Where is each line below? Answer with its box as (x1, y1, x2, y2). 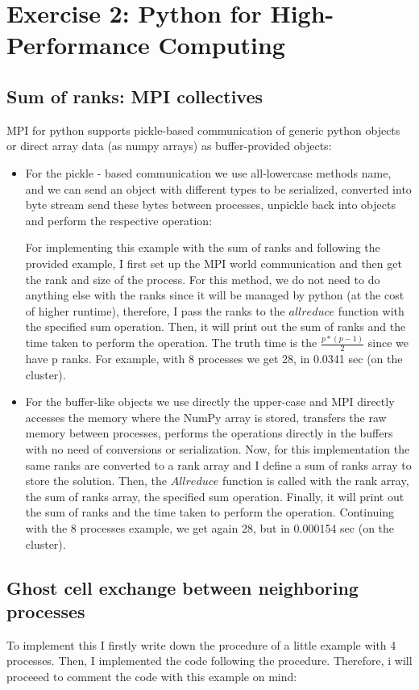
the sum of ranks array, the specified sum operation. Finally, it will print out (25, 487, 404, 504)
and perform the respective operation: (25, 211, 213, 228)
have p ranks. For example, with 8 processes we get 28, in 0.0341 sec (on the (25, 350, 403, 367)
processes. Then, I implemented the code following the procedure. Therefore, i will (6, 652, 413, 669)
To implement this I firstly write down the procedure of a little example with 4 (6, 636, 396, 653)
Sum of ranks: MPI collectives (6, 83, 263, 108)
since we (367, 334, 409, 351)
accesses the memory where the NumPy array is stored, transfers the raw (25, 408, 387, 425)
